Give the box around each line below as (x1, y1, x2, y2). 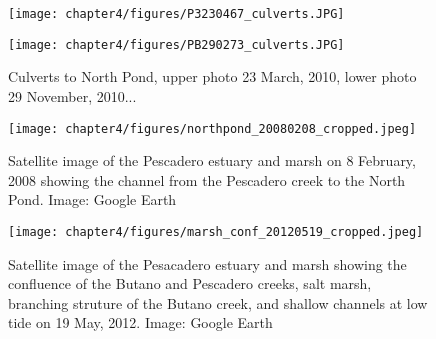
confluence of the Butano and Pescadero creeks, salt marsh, (8, 273, 372, 294)
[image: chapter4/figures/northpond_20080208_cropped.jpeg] (8, 121, 417, 136)
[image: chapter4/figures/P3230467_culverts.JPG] (8, 7, 345, 21)
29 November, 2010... (8, 85, 137, 106)
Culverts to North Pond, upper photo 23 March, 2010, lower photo (8, 66, 417, 87)
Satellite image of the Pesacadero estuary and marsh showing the (8, 253, 407, 274)
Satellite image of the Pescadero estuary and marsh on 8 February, (8, 150, 416, 171)
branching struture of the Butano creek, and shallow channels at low (8, 292, 428, 313)
